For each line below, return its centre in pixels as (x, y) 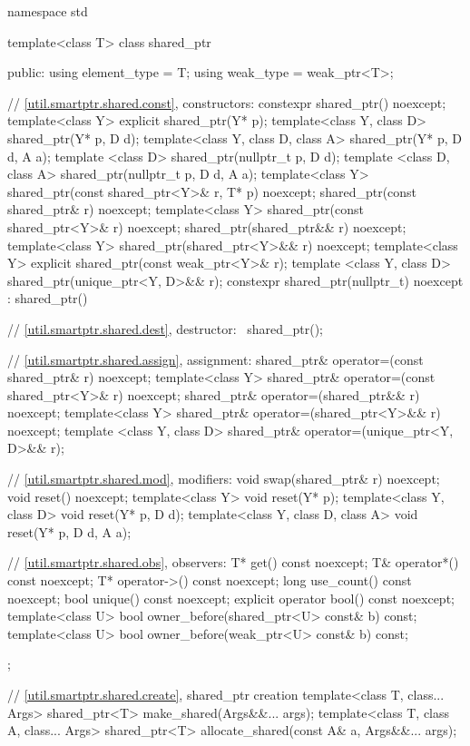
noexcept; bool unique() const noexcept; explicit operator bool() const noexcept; (231, 598)
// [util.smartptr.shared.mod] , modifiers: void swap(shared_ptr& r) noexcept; (224, 479)
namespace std (48, 11)
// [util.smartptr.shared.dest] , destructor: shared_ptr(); (166, 328)
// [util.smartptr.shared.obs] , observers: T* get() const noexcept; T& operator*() (233, 562)
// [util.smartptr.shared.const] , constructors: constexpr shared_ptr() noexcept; (227, 102)
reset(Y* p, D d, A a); (69, 531)
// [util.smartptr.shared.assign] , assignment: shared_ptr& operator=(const (215, 359)
